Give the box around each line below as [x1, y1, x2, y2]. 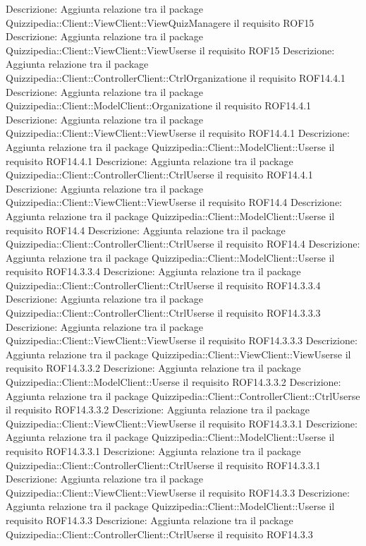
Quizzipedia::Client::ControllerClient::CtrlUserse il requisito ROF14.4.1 [6, 167, 313, 182]
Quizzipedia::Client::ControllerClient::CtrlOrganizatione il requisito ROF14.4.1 [6, 70, 346, 85]
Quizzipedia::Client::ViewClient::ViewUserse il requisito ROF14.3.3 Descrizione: [6, 485, 350, 499]
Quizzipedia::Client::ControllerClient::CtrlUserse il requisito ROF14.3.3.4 [6, 277, 321, 292]
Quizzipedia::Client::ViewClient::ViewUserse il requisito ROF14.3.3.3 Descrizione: [6, 333, 358, 348]
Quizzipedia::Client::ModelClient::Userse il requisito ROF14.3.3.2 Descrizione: [6, 375, 341, 389]
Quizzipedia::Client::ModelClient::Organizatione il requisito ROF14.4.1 [6, 98, 312, 113]
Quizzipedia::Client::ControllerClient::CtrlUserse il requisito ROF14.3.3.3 [6, 305, 321, 320]
